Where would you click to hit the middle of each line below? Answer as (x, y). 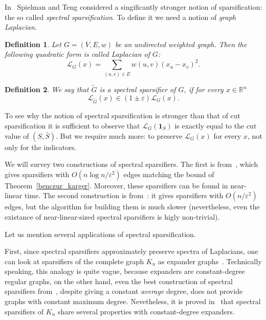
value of (17, 135)
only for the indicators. (41, 147)
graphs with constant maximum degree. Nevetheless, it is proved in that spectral (133, 301)
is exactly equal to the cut (216, 125)
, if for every (204, 89)
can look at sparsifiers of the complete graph (74, 261)
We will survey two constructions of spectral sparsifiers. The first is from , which (131, 164)
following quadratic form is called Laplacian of (77, 54)
